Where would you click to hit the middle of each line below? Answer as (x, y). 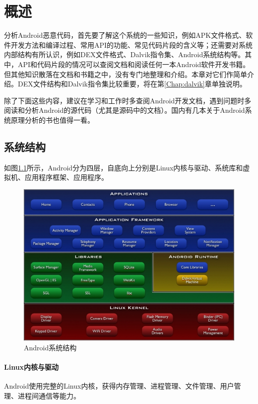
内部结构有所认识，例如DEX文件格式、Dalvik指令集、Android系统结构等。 (125, 54)
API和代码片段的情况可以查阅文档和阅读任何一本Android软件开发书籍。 (134, 64)
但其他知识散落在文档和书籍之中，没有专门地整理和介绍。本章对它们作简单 (126, 74)
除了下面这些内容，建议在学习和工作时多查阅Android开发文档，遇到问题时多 (128, 100)
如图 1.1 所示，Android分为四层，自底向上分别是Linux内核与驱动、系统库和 (124, 167)
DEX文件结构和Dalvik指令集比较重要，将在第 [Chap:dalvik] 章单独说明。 (132, 84)
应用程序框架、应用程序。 (66, 177)
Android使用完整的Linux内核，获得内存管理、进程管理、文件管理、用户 (119, 386)
